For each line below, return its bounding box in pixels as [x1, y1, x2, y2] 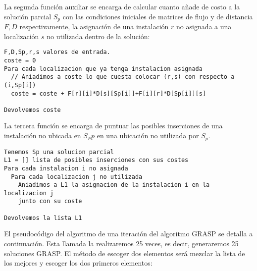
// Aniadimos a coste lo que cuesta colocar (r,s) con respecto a [11, 73, 235, 81]
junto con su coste [18, 198, 82, 205]
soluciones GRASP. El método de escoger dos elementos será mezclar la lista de [4, 248, 245, 258]
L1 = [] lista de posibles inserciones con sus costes [4, 157, 189, 164]
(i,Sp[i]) [4, 81, 36, 89]
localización [4, 31, 39, 41]
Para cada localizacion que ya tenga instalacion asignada [4, 65, 203, 72]
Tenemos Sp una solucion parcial [4, 148, 114, 156]
